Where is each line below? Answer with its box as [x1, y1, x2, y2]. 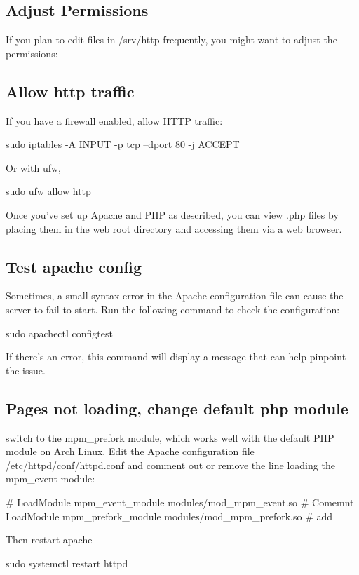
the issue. [6, 363, 46, 377]
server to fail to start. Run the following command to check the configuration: [6, 302, 340, 316]
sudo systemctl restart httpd [6, 555, 128, 570]
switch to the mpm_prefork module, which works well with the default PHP [6, 430, 334, 445]
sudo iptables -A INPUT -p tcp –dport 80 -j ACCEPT [6, 137, 240, 151]
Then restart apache [6, 532, 93, 547]
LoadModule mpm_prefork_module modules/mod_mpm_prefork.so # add [6, 508, 333, 523]
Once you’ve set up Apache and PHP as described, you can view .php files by [6, 207, 339, 222]
